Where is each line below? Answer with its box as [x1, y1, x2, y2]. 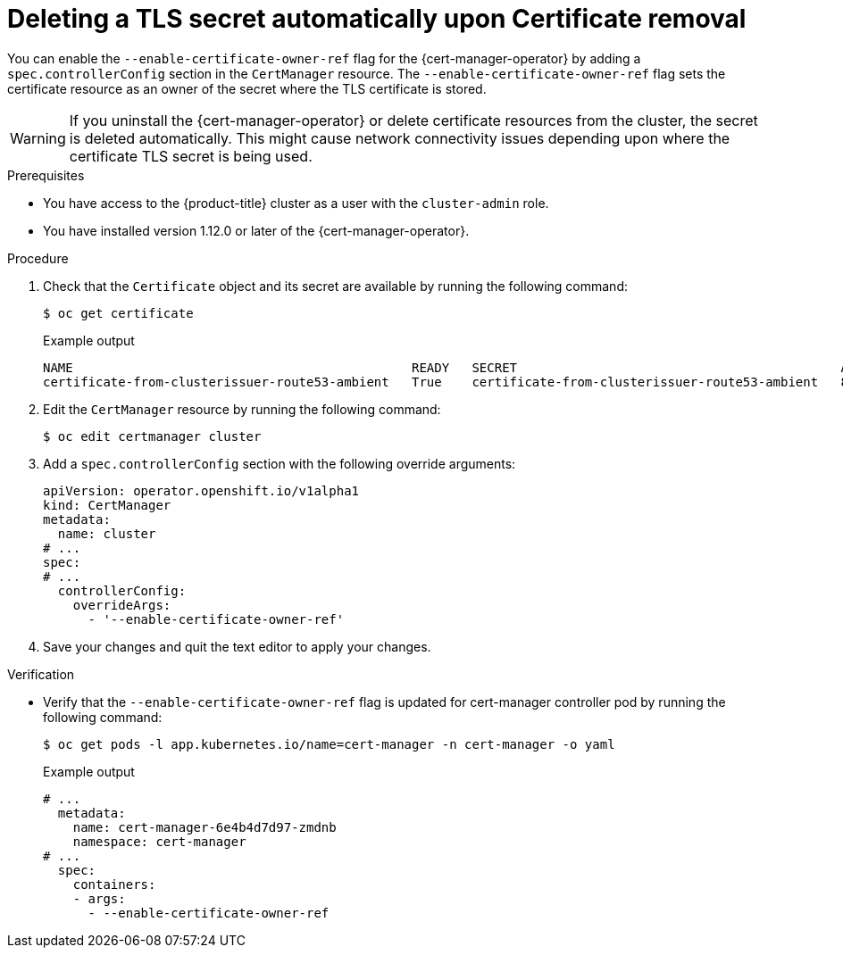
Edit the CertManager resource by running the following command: [43, 401, 441, 417]
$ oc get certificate [43, 305, 194, 320]
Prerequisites [7, 167, 85, 183]
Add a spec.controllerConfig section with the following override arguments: [43, 455, 516, 471]
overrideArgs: [72, 597, 171, 612]
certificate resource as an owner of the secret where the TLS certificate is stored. [7, 80, 487, 96]
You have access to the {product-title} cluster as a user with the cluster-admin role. [43, 195, 549, 211]
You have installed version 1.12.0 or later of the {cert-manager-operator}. [43, 222, 470, 238]
